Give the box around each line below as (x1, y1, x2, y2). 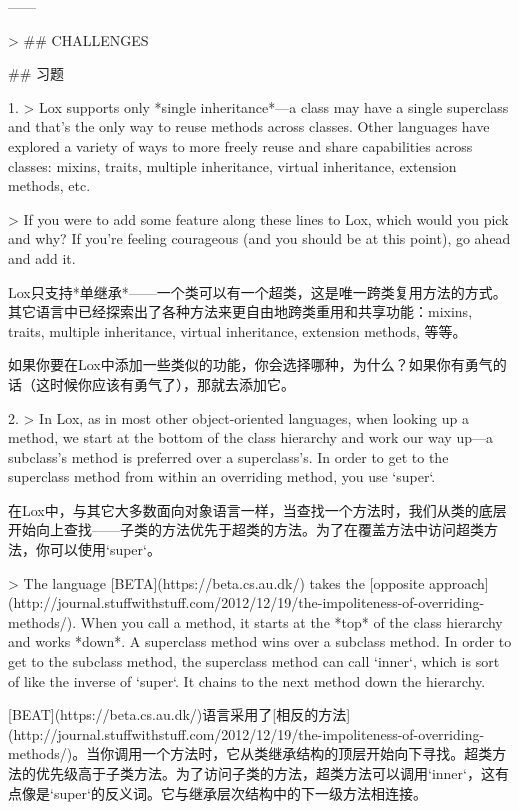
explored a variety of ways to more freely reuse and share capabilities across (8, 135, 473, 156)
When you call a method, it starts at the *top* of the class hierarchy (80, 611, 503, 632)
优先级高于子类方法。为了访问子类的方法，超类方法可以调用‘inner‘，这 (35, 763, 495, 783)
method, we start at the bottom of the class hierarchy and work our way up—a (8, 427, 493, 448)
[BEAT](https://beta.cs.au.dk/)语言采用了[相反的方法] (8, 704, 351, 725)
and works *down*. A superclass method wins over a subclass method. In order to (8, 631, 512, 652)
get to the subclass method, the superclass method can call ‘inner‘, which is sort (8, 651, 500, 672)
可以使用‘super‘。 (49, 539, 161, 560)
